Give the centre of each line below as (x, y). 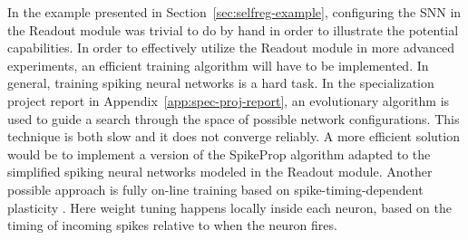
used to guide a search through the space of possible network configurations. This (234, 118)
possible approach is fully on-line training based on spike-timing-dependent (215, 189)
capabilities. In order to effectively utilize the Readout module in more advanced (231, 48)
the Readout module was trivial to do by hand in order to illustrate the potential (233, 29)
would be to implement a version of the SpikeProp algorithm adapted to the (219, 154)
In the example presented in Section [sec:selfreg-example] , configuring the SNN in (234, 12)
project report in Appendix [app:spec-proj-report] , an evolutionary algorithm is (229, 100)
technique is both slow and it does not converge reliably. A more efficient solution (234, 136)
